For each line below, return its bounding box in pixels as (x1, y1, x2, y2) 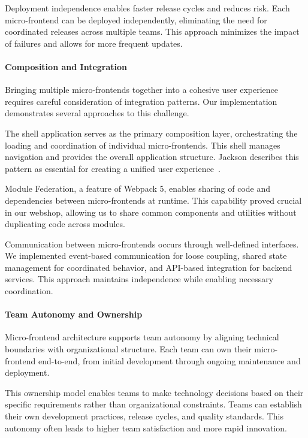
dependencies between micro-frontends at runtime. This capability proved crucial (5, 194, 302, 206)
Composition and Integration (5, 60, 127, 73)
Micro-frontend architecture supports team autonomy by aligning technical (5, 331, 279, 343)
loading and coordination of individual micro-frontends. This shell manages (5, 138, 280, 151)
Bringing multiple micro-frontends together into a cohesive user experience (5, 83, 279, 96)
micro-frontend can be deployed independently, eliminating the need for (5, 13, 267, 26)
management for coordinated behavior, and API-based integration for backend (5, 261, 292, 273)
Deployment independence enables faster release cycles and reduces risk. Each (5, 2, 290, 14)
